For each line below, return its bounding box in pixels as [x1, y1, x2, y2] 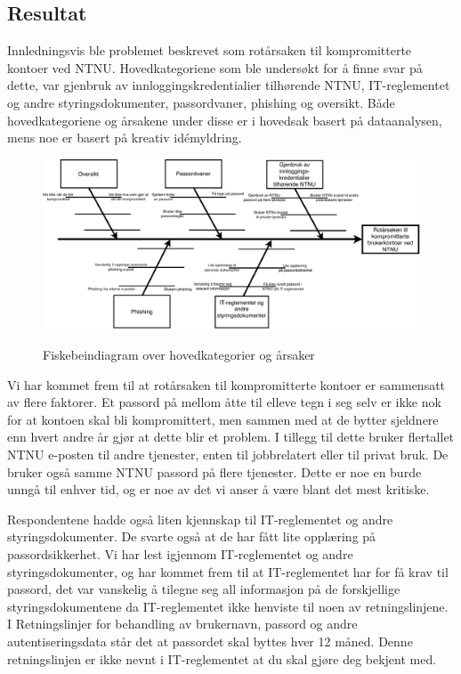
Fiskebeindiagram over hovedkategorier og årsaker [43, 345, 315, 364]
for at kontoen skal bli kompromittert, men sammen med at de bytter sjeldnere [7, 410, 439, 428]
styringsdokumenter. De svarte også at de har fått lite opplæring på [7, 527, 376, 546]
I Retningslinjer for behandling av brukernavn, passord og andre [7, 614, 358, 633]
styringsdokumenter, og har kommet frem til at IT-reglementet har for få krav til [7, 562, 449, 581]
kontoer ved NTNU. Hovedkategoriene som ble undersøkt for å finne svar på [7, 58, 423, 77]
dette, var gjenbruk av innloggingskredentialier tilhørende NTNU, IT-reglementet [7, 76, 450, 94]
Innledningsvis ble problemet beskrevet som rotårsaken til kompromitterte [7, 41, 412, 60]
